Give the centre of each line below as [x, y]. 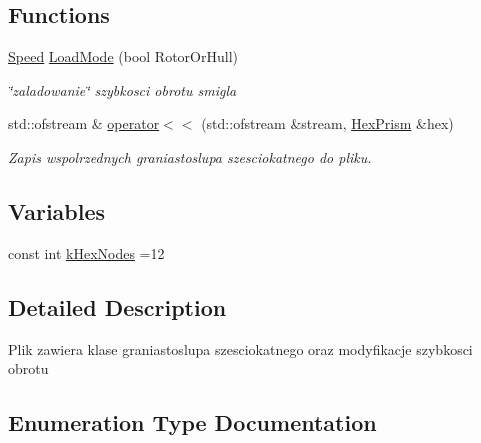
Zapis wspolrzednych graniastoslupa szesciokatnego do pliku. [190, 156]
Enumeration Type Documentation [192, 422]
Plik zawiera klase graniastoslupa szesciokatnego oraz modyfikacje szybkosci [240, 348]
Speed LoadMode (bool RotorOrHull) [123, 56]
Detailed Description [117, 306]
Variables [57, 210]
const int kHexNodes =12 [86, 252]
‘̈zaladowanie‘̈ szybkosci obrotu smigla [122, 89]
